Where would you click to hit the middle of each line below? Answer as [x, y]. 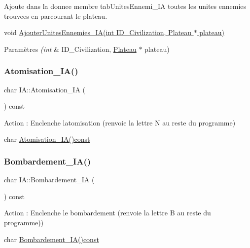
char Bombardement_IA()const [52, 239]
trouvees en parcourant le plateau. [56, 16]
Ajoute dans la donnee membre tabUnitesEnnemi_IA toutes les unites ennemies [125, 6]
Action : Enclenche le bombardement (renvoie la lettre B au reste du [107, 213]
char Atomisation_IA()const [47, 139]
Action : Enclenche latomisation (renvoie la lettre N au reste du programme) [120, 122]
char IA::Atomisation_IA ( [45, 89]
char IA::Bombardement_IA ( [49, 180]
